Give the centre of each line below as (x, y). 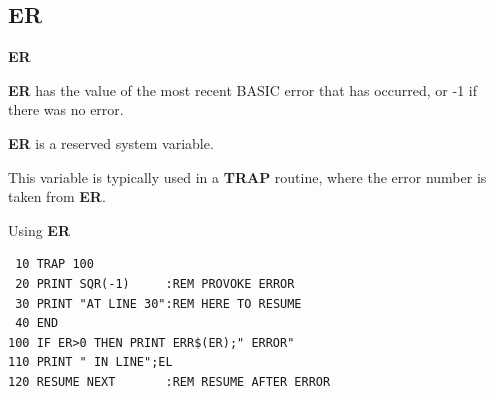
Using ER (39, 229)
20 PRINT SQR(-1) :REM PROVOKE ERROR (155, 283)
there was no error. (66, 109)
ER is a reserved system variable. (111, 142)
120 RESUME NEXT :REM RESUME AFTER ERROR (169, 381)
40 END (37, 323)
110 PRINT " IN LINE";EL (90, 362)
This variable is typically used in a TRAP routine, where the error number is (247, 176)
